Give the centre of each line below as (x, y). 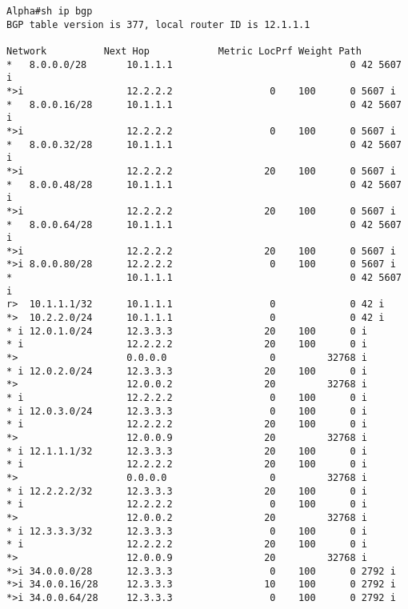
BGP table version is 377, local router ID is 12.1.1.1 (158, 24)
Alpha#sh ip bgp (50, 11)
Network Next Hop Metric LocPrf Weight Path (184, 51)
